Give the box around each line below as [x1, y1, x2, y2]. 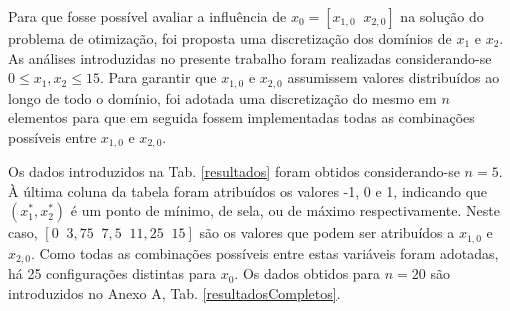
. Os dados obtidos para [234, 263, 381, 284]
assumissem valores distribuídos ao [287, 67, 500, 88]
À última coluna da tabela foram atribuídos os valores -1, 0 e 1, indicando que [8, 180, 488, 201]
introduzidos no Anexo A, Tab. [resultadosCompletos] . [8, 282, 341, 303]
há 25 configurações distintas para [8, 263, 216, 284]
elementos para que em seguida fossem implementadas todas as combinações [8, 107, 475, 128]
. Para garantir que [99, 67, 217, 88]
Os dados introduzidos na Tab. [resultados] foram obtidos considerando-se [8, 161, 460, 182]
